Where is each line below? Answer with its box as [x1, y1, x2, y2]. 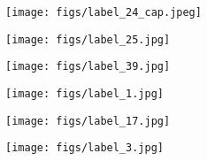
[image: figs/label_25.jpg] [5, 33, 171, 46]
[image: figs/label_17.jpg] [5, 114, 171, 127]
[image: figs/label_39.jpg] [5, 60, 171, 73]
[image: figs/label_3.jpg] [5, 142, 164, 155]
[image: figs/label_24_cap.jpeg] [5, 6, 202, 19]
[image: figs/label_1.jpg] [5, 87, 164, 100]
